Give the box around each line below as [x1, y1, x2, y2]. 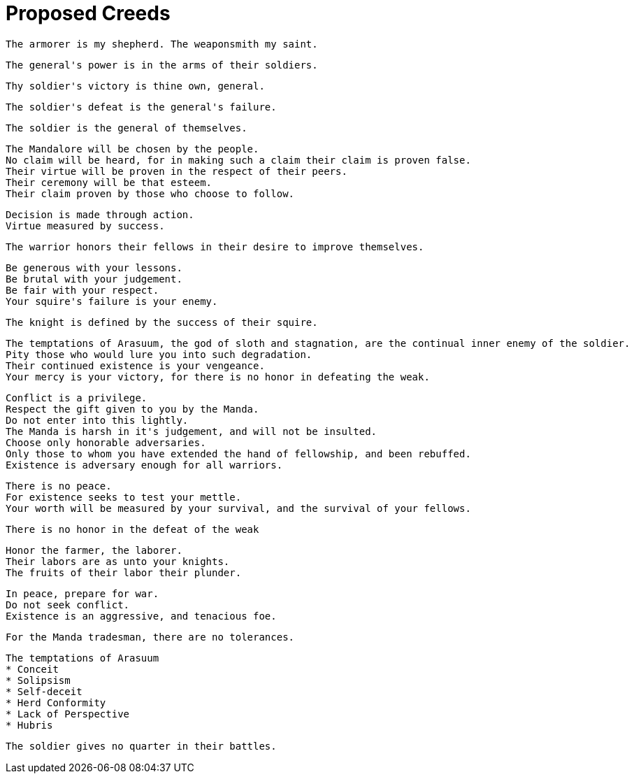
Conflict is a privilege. [6, 392, 147, 403]
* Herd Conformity [6, 696, 106, 708]
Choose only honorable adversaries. [6, 436, 206, 448]
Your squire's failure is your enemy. [6, 295, 218, 307]
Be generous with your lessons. [6, 262, 182, 273]
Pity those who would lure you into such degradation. [6, 348, 312, 360]
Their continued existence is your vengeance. [6, 359, 265, 371]
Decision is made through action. [6, 208, 194, 220]
